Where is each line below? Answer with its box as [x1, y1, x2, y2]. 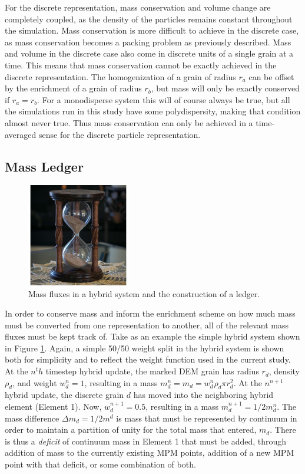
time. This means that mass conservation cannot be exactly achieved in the [5, 58, 277, 71]
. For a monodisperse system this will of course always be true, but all [37, 93, 290, 106]
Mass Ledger [5, 157, 84, 175]
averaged [5, 128, 37, 140]
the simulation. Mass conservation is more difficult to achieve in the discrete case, [5, 24, 299, 37]
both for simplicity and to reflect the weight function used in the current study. [5, 353, 291, 366]
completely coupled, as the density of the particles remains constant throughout [5, 12, 293, 25]
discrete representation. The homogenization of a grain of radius [5, 70, 236, 83]
